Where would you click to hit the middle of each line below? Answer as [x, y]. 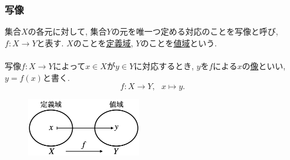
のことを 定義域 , [103, 42]
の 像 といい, [264, 66]
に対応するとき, [164, 66]
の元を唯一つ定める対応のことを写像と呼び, [195, 31]
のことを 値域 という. [179, 42]
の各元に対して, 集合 [67, 31]
